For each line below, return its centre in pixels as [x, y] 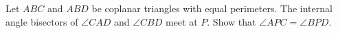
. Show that [232, 21]
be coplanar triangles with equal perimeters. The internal [212, 8]
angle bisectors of [42, 21]
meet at [181, 21]
